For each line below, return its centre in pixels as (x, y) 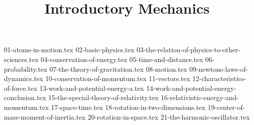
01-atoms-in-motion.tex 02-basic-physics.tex (69, 50)
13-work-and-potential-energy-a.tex (92, 88)
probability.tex (26, 69)
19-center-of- (226, 107)
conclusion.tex (25, 97)
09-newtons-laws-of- (219, 69)
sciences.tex (21, 59)
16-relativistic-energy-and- (200, 97)
